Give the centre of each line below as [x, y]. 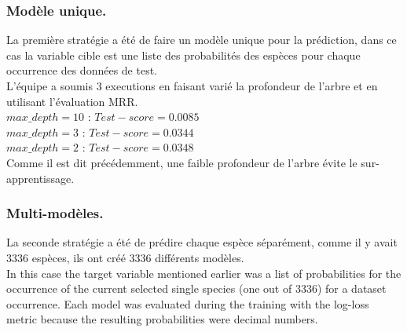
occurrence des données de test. [82, 70]
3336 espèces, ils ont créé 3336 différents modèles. [125, 257]
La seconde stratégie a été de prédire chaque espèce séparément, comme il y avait [202, 242]
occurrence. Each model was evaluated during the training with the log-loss [188, 303]
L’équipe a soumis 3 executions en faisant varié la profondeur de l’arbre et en [192, 86]
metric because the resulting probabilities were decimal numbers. [162, 319]
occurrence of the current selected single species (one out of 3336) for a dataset [196, 288]
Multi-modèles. [55, 213]
